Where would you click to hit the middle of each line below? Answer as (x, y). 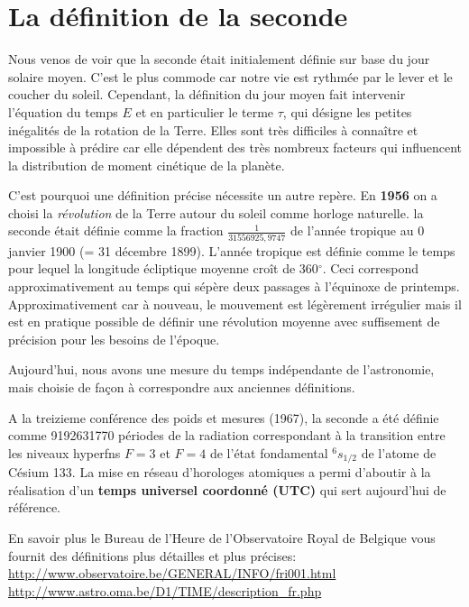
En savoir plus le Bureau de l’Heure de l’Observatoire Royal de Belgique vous (222, 537)
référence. (35, 507)
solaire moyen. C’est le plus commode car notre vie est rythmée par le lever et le (230, 76)
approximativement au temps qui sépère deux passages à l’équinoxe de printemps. (234, 285)
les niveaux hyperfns (64, 452)
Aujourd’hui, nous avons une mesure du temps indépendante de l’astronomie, (221, 369)
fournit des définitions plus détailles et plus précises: (152, 555)
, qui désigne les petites (347, 111)
